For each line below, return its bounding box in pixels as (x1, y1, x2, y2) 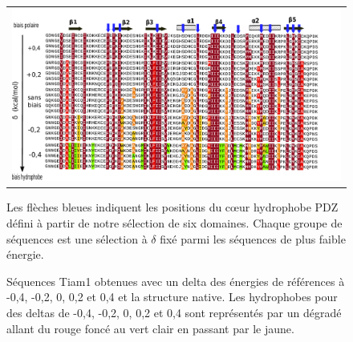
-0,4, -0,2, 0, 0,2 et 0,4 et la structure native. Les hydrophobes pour (6, 288, 338, 305)
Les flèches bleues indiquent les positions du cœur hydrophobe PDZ (6, 199, 339, 215)
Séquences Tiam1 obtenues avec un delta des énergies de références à (6, 272, 345, 289)
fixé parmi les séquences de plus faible (160, 230, 346, 247)
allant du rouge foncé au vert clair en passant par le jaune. (6, 320, 294, 336)
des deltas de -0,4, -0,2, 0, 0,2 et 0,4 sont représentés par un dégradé (6, 304, 342, 321)
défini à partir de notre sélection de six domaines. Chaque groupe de (6, 215, 343, 231)
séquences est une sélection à (6, 230, 148, 247)
